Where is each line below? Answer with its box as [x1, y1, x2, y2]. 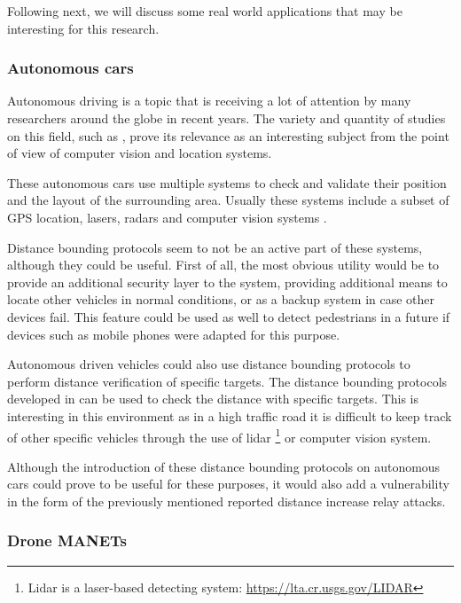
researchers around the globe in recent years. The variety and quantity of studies [7, 109, 446, 127]
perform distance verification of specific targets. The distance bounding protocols [7, 372, 448, 390]
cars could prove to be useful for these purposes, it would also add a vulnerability [7, 474, 449, 493]
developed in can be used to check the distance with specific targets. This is [7, 389, 419, 408]
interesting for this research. [7, 19, 160, 37]
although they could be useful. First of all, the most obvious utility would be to [7, 255, 440, 274]
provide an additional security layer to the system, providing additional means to [7, 272, 448, 291]
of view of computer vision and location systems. [7, 144, 272, 162]
